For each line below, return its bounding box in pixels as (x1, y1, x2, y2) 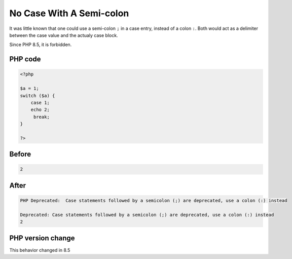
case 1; (30, 99, 50, 105)
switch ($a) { (20, 93, 55, 98)
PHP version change (9, 234, 76, 242)
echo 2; (30, 107, 50, 113)
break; (33, 114, 50, 120)
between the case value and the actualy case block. (9, 32, 119, 38)
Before (9, 150, 31, 159)
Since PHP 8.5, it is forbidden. (9, 42, 72, 48)
